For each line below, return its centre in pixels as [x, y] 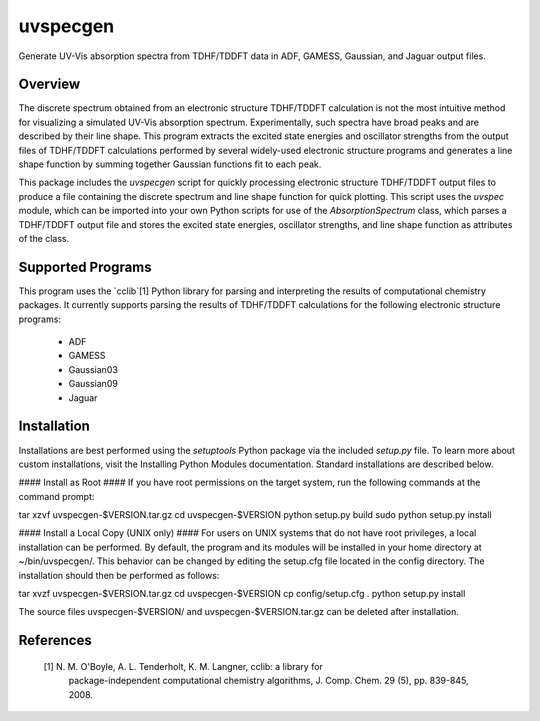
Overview [49, 84]
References [55, 640]
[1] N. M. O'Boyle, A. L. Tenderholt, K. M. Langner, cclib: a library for [183, 666]
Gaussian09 [93, 384]
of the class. [44, 238]
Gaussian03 [93, 369]
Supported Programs [85, 266]
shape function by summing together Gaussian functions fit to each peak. [170, 164]
